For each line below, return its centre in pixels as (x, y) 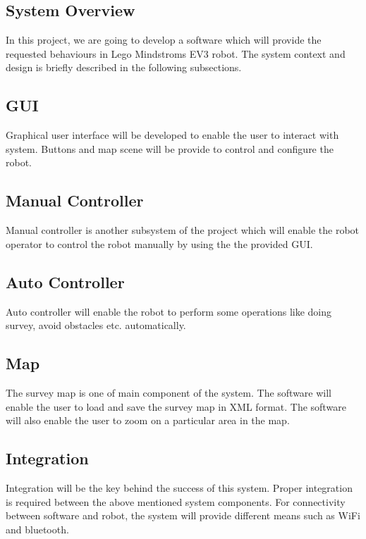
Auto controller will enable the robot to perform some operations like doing (169, 311)
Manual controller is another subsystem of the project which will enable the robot (183, 230)
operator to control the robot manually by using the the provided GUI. (159, 243)
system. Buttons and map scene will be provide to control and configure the (170, 148)
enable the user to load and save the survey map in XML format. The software (176, 406)
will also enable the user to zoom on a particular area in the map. (148, 420)
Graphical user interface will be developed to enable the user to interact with (172, 135)
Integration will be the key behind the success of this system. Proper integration (179, 487)
